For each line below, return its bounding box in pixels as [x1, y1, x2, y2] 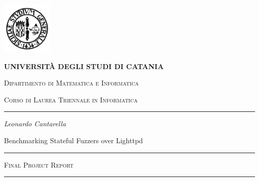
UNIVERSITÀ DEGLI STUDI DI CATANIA [4, 61, 164, 71]
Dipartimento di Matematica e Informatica [4, 78, 139, 88]
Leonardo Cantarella [4, 118, 66, 129]
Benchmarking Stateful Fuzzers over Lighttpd [4, 135, 143, 145]
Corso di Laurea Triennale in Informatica [4, 94, 138, 104]
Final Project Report [4, 159, 74, 170]
